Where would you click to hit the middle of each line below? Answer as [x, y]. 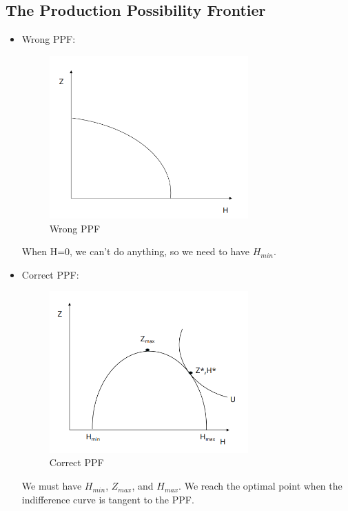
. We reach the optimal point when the [260, 486]
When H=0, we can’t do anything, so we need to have [136, 251]
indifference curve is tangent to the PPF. [108, 499]
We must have [52, 486]
